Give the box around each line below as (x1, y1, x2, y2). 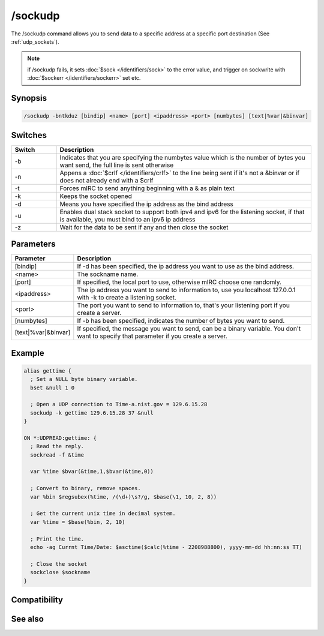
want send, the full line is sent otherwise (59, 161, 174, 169)
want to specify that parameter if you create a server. (77, 332, 227, 340)
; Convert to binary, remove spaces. (30, 485, 141, 492)
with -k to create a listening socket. (77, 293, 177, 302)
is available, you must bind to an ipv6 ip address (59, 215, 196, 223)
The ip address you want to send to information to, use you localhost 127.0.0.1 (77, 286, 296, 294)
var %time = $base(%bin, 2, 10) (30, 518, 125, 525)
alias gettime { (23, 367, 72, 374)
